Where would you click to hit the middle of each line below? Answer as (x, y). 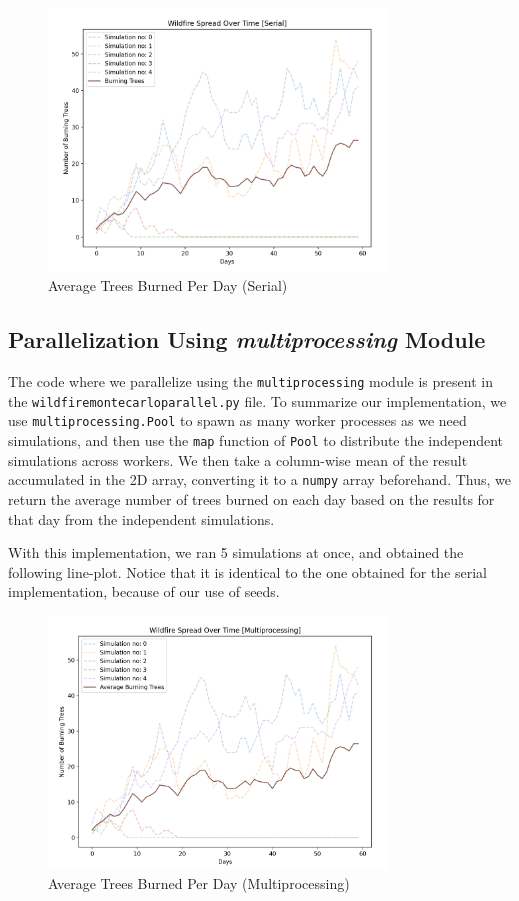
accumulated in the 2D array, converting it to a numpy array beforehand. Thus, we (259, 479)
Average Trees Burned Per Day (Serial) (168, 285)
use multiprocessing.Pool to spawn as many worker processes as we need (237, 420)
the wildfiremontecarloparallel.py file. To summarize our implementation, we (257, 400)
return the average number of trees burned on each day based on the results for (251, 498)
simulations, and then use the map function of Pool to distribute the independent (256, 440)
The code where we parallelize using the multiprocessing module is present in (250, 381)
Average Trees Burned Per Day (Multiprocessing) (199, 883)
